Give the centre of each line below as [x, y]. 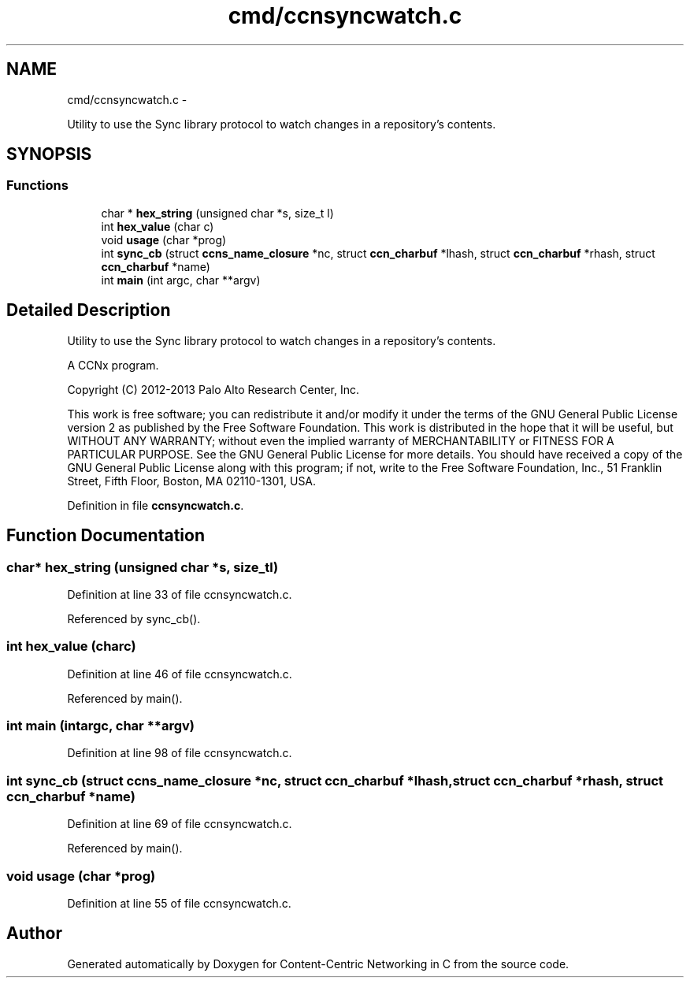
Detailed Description [89, 310]
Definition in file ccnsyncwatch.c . [156, 505]
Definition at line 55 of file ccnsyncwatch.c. [179, 903]
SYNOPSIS [49, 154]
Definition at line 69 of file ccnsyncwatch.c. [180, 824]
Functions [37, 186]
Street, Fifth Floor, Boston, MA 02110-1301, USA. [192, 481]
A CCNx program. [113, 365]
